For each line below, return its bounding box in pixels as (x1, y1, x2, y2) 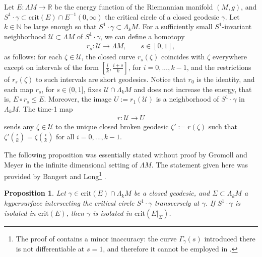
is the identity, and (196, 74, 255, 84)
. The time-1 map (19, 103, 73, 114)
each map (4, 83, 33, 94)
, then (66, 207, 84, 218)
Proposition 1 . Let (4, 188, 66, 198)
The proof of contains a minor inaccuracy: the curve (16, 233, 177, 243)
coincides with (161, 51, 205, 62)
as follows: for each (4, 51, 62, 62)
